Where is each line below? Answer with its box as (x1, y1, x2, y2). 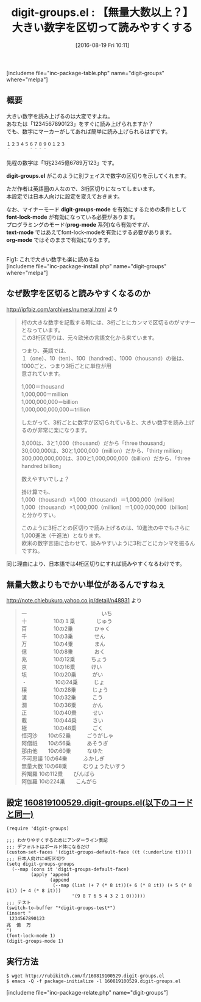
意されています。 (21, 370, 64, 377)
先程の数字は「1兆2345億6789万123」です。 (6, 159, 118, 166)
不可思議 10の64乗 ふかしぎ (21, 755, 105, 762)
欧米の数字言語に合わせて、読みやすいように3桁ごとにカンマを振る (21, 539, 190, 547)
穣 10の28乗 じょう (21, 686, 108, 693)
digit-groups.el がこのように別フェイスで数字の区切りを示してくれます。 (6, 172, 190, 179)
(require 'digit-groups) (6, 825, 69, 832)
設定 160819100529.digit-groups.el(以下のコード (6, 797, 194, 808)
